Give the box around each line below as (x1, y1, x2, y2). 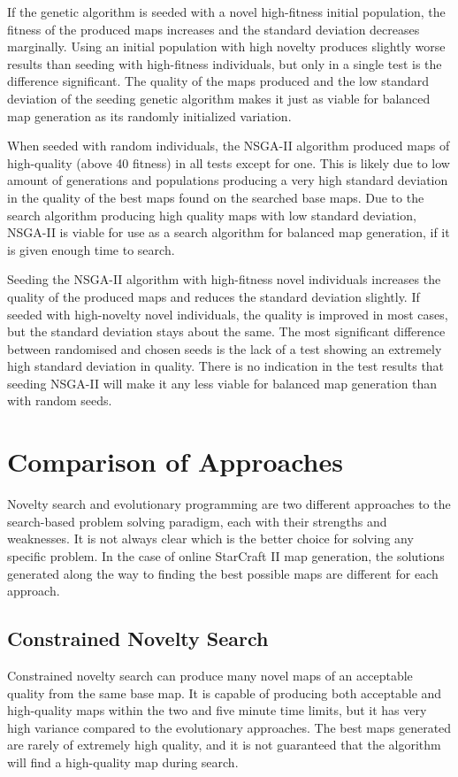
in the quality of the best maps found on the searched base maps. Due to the (7, 188, 424, 206)
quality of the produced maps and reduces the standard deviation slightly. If (7, 287, 420, 305)
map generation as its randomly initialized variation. (7, 106, 292, 125)
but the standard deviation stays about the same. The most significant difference (7, 322, 446, 341)
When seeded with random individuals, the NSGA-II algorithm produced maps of (7, 136, 450, 155)
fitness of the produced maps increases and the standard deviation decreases (7, 19, 420, 38)
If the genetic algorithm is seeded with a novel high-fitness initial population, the (7, 3, 446, 20)
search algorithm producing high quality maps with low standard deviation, (7, 205, 416, 224)
